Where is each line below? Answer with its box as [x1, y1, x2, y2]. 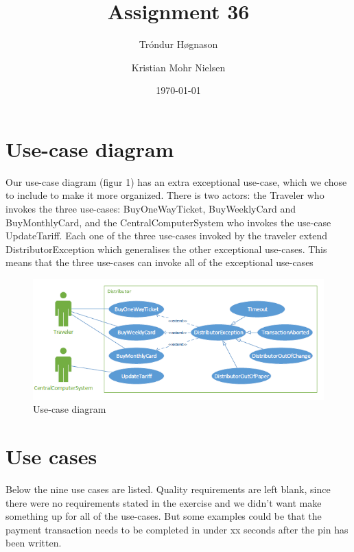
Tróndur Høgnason [139, 37, 218, 51]
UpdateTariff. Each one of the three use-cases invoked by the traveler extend [5, 228, 328, 243]
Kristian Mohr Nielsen [131, 60, 226, 74]
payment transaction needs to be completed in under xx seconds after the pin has [5, 522, 349, 536]
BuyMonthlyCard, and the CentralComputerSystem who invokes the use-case [5, 215, 331, 229]
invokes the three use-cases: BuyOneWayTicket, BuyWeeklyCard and [5, 202, 296, 216]
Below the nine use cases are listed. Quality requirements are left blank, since [5, 481, 331, 496]
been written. [5, 536, 62, 550]
